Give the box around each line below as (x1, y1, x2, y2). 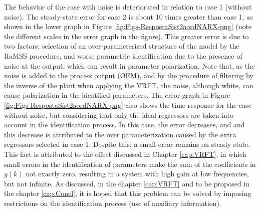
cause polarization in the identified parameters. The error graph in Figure (4, 90, 230, 100)
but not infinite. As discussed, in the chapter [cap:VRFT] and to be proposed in (4, 178, 250, 188)
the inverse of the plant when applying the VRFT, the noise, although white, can (4, 80, 253, 90)
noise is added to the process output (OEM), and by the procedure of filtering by (4, 70, 253, 81)
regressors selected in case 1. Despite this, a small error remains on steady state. (4, 139, 250, 149)
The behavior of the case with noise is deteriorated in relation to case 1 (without (4, 2, 252, 12)
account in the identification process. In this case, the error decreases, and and (4, 119, 245, 130)
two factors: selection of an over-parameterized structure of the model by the (4, 41, 239, 51)
